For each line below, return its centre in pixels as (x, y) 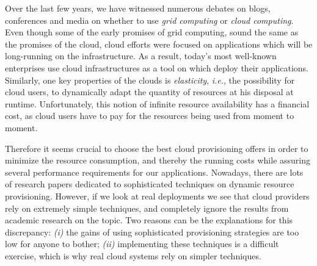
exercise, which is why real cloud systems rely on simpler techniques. (133, 255)
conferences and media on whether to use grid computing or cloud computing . (149, 20)
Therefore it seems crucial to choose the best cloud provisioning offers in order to (157, 148)
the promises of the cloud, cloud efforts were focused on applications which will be (159, 44)
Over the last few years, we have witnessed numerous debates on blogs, (138, 8)
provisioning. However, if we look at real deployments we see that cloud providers (157, 196)
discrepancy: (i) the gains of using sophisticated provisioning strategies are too (152, 232)
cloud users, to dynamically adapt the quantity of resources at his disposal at (149, 92)
